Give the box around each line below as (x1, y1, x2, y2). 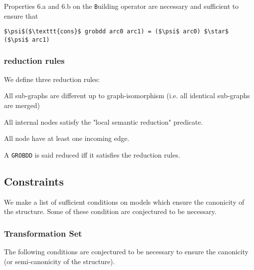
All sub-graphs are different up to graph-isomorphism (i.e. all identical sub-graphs (4, 90, 250, 101)
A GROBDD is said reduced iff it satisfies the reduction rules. (4, 149, 180, 160)
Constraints (4, 173, 64, 189)
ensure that (4, 10, 38, 21)
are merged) (4, 100, 40, 110)
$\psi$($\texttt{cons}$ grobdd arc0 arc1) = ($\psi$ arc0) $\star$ (4, 28, 229, 35)
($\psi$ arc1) (4, 36, 50, 43)
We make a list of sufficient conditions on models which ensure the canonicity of (4, 196, 244, 207)
